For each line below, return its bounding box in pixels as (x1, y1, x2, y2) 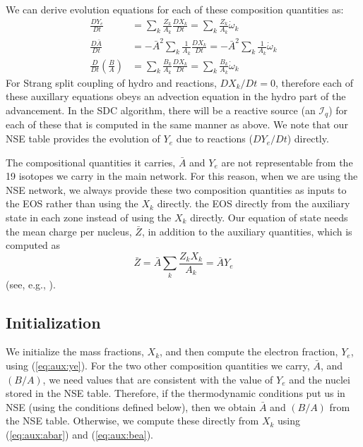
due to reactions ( (176, 131, 253, 146)
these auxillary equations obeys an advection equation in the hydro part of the (6, 89, 346, 104)
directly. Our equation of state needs (190, 210, 348, 225)
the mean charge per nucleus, (6, 223, 132, 238)
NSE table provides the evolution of (6, 131, 160, 146)
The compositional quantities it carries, (6, 154, 176, 169)
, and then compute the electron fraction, (160, 344, 338, 359)
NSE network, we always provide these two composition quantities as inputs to (6, 182, 347, 197)
